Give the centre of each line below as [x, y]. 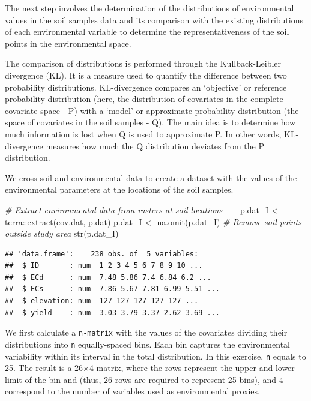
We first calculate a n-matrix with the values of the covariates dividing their [146, 332]
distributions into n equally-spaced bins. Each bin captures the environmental [147, 344]
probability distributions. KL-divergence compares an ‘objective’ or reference [146, 87]
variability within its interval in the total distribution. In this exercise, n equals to [155, 356]
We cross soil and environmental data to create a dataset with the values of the [151, 177]
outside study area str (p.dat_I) [62, 233]
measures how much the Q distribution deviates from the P [155, 146]
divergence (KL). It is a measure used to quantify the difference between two [146, 75]
